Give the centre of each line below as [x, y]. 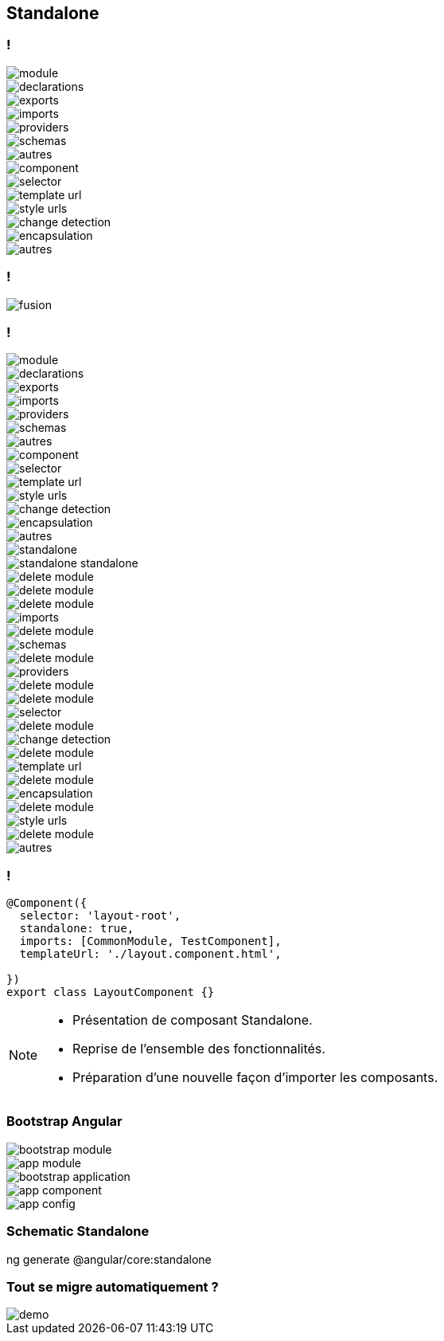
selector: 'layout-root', [100, 916]
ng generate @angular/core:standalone [109, 1259]
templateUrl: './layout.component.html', [150, 954]
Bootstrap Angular [64, 1121]
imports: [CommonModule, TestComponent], [150, 941]
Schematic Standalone [78, 1231]
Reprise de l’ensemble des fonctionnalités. [199, 1049]
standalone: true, [77, 929]
